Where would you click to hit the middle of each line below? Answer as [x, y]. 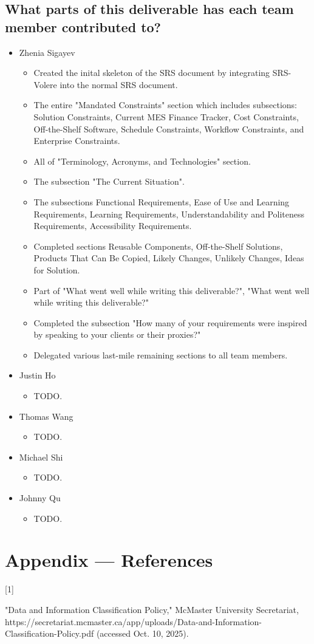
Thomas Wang [46, 416]
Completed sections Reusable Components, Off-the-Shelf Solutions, [158, 246]
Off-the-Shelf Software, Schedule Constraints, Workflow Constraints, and [169, 128]
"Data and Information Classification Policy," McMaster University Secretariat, [152, 609]
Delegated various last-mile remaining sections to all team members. [161, 355]
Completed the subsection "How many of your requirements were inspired [170, 322]
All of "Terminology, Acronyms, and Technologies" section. [142, 161]
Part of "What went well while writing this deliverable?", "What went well [172, 290]
